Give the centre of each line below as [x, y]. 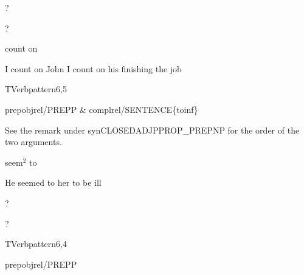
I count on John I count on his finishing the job [93, 68]
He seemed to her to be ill [53, 182]
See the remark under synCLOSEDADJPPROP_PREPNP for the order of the [152, 130]
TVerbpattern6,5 [36, 89]
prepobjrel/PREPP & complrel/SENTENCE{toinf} [102, 109]
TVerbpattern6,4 [36, 244]
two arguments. [33, 142]
